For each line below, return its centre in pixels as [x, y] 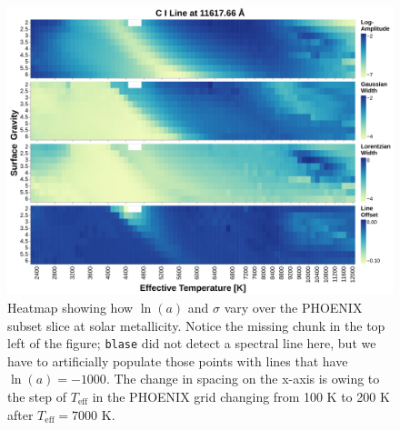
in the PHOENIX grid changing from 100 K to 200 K [241, 396]
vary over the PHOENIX [293, 307]
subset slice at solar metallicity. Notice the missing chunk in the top [196, 325]
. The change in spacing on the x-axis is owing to [243, 379]
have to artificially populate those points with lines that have [178, 360]
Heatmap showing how [70, 307]
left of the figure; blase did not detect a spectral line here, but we [192, 343]
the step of [37, 396]
